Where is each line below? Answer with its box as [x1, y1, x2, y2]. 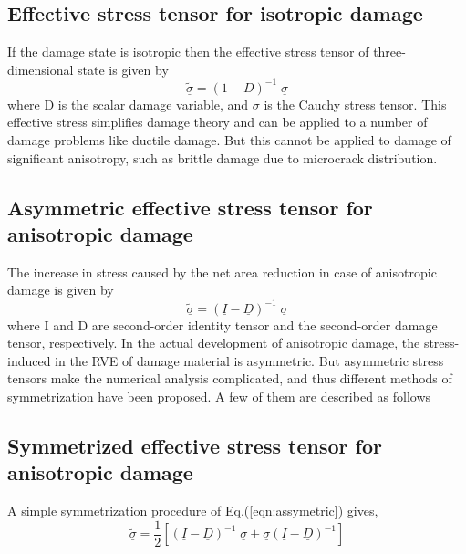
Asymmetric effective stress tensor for [7, 193, 373, 221]
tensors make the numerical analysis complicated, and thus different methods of [7, 369, 452, 388]
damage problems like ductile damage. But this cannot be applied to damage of [7, 131, 451, 150]
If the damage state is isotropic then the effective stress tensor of [7, 42, 369, 61]
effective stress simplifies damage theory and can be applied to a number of [7, 112, 428, 131]
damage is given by [7, 280, 114, 299]
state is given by [78, 59, 169, 78]
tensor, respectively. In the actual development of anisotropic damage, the [7, 333, 420, 352]
